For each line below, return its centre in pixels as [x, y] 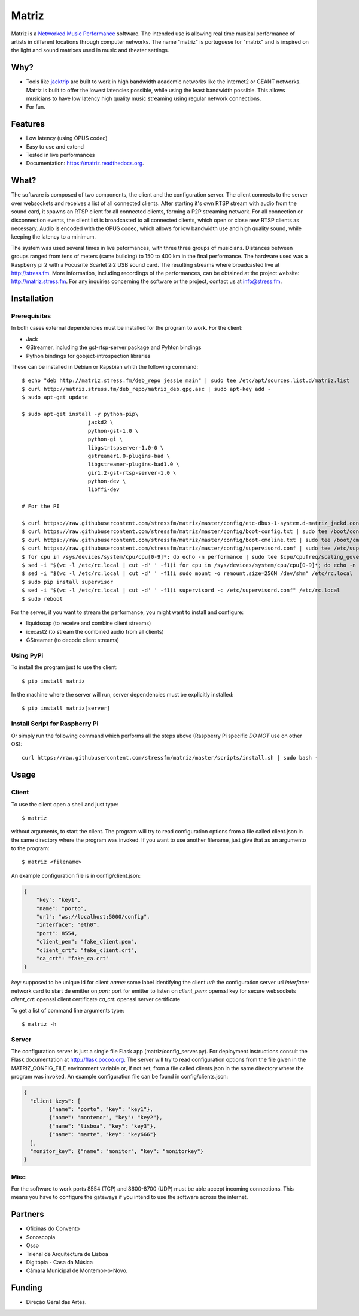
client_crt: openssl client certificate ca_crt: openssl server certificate [96, 999]
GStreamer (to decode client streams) [73, 640]
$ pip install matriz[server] [66, 708]
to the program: [30, 848]
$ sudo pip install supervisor [68, 582]
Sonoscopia [41, 1237]
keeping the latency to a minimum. [53, 237]
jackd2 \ [101, 422]
